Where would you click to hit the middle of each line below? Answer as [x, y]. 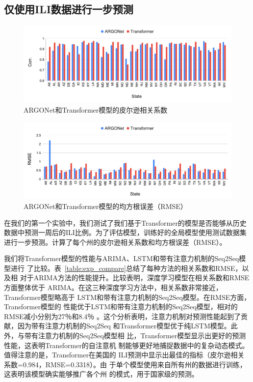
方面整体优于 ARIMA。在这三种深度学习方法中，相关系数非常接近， [113, 287]
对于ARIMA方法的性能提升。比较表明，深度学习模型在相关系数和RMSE [135, 278]
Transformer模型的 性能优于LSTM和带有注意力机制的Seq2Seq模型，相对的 [121, 307]
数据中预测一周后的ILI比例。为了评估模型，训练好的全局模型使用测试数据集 [125, 232]
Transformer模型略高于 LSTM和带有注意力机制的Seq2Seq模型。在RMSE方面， [127, 297]
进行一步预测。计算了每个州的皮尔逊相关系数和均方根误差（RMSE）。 [115, 242]
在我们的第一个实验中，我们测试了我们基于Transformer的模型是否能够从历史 [125, 222]
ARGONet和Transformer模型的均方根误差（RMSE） [105, 206]
